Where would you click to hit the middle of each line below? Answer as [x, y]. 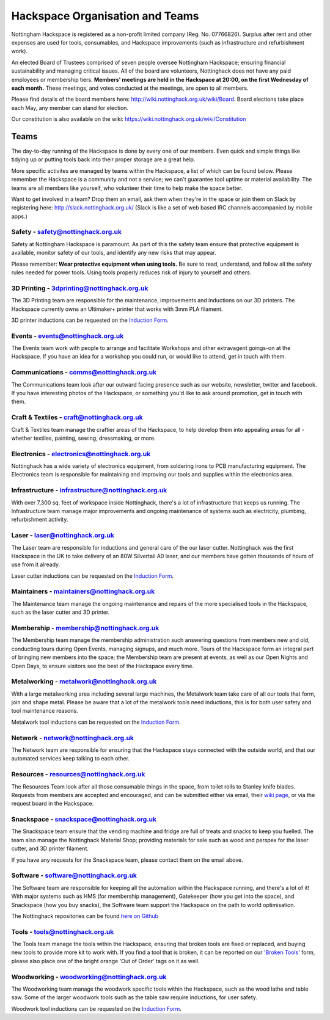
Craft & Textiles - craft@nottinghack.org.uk [77, 417]
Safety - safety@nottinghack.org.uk [67, 232]
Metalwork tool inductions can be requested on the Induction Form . [96, 722]
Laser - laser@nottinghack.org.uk [63, 536]
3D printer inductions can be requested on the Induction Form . [90, 320]
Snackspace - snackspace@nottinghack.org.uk [84, 820]
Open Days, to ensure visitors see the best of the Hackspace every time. [103, 666]
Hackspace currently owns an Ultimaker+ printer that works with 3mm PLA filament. [117, 309]
